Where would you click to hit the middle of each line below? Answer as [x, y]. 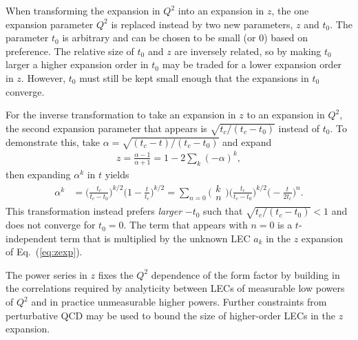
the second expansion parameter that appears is [106, 128]
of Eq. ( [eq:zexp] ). [44, 252]
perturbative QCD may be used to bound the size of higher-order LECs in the [170, 315]
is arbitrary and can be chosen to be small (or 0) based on [185, 38]
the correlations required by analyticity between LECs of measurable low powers [175, 288]
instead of [299, 128]
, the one [290, 10]
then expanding [38, 174]
